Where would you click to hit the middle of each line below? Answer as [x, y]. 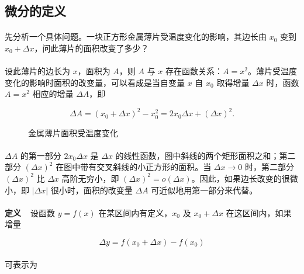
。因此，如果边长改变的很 [241, 178]
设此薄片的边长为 [37, 71]
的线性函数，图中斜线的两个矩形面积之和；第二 [205, 155]
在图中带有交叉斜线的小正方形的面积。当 [134, 167]
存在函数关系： [194, 71]
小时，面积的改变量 [96, 190]
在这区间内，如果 [259, 212]
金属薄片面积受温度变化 [73, 132]
